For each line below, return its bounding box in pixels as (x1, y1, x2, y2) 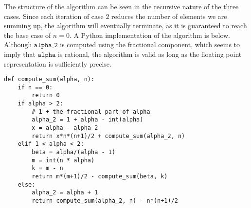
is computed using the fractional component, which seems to (60, 39, 240, 50)
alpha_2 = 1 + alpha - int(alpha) (32, 116, 143, 123)
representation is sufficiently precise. (4, 58, 111, 69)
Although (4, 39, 32, 50)
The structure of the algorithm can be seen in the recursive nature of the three (4, 1, 239, 11)
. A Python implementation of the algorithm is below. (69, 30, 231, 40)
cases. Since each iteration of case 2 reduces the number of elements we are (4, 11, 227, 21)
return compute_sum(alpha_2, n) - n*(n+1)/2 (32, 197, 178, 204)
